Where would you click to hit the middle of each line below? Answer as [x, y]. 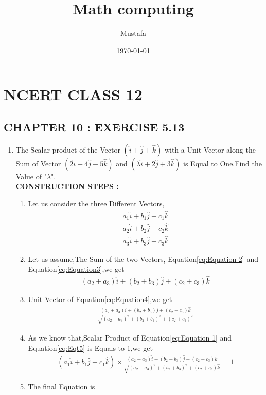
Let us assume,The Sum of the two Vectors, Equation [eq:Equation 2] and [143, 259]
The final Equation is [61, 387]
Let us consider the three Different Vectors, [96, 203]
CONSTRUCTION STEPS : [67, 186]
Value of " [31, 176]
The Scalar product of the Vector [68, 149]
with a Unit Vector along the [210, 149]
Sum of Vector [38, 163]
